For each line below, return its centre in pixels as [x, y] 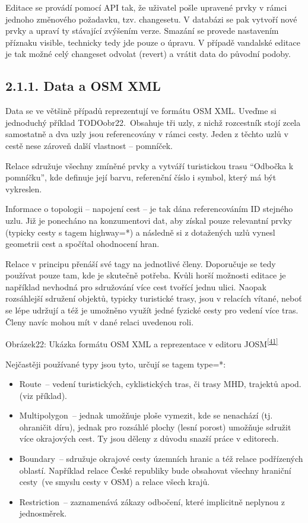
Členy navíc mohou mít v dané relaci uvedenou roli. [100, 321]
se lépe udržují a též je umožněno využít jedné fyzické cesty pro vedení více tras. [152, 310]
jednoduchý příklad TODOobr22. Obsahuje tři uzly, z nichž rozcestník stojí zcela [153, 122]
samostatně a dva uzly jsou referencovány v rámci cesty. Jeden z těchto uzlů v [147, 134]
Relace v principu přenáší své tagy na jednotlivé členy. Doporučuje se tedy [141, 263]
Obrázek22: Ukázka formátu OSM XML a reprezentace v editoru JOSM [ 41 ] [142, 343]
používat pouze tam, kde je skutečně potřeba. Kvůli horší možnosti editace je [146, 275]
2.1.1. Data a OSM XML [83, 86]
